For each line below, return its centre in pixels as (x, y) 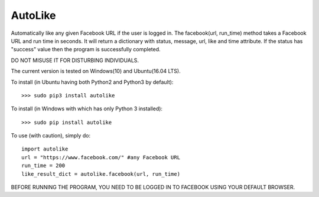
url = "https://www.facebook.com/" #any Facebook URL (101, 157)
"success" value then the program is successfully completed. (86, 50)
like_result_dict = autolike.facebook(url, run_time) (101, 174)
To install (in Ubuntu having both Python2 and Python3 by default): (92, 82)
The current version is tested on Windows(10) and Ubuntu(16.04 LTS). (96, 71)
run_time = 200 (43, 166)
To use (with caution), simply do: (51, 136)
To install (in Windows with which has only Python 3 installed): (87, 109)
